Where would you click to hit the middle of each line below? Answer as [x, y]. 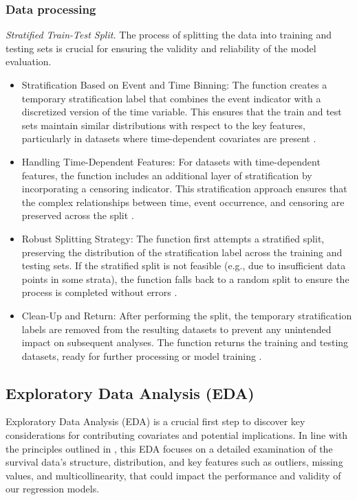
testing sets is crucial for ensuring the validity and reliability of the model [161, 48]
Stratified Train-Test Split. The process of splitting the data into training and [169, 35]
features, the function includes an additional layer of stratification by [167, 175]
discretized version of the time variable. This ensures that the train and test [182, 112]
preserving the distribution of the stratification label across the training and [182, 252]
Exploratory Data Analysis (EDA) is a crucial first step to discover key [155, 421]
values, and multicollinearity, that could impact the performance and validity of [173, 475]
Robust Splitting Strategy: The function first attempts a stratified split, [173, 238]
